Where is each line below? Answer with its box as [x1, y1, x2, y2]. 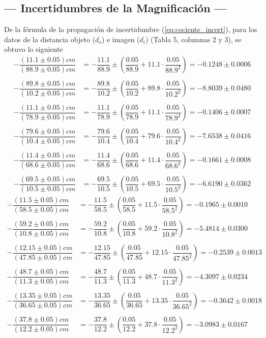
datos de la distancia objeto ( [4, 34, 96, 44]
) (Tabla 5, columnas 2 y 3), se [145, 34, 242, 44]
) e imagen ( [101, 34, 140, 44]
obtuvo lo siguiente [4, 44, 63, 54]
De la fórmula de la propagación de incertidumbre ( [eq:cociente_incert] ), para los [4, 24, 257, 35]
